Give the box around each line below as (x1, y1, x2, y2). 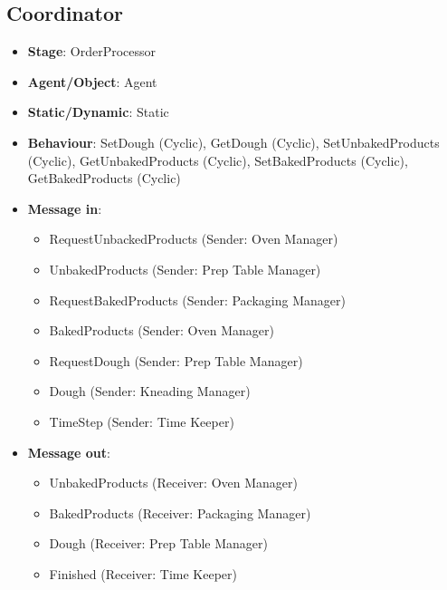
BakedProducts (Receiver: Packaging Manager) (49, 503, 311, 522)
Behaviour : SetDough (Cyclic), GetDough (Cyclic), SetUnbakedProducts (27, 132, 440, 151)
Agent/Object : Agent (27, 72, 157, 91)
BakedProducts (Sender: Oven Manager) (49, 321, 274, 340)
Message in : (27, 198, 102, 218)
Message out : (27, 442, 110, 461)
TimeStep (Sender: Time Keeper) (49, 411, 234, 430)
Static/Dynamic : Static (27, 102, 169, 121)
